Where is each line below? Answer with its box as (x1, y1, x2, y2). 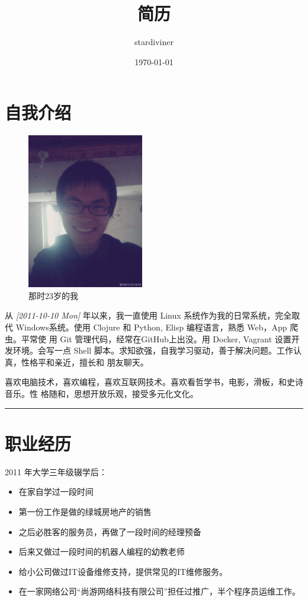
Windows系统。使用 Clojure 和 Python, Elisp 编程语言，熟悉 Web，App (15, 321, 287, 333)
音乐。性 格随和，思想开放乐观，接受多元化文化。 (5, 387, 198, 399)
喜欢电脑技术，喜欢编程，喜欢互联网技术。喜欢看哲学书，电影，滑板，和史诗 (5, 376, 303, 388)
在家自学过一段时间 (18, 485, 94, 498)
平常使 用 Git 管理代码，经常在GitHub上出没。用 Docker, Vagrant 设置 (21, 332, 291, 345)
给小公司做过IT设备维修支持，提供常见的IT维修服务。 (18, 565, 228, 577)
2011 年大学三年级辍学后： (5, 465, 107, 478)
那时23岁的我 (28, 289, 78, 301)
